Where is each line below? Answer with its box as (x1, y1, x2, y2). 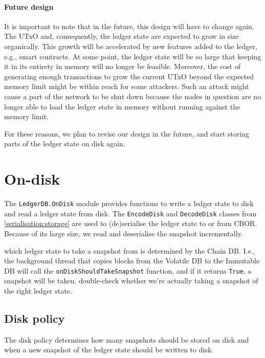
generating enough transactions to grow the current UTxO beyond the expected (4, 71, 254, 81)
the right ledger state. (4, 285, 72, 296)
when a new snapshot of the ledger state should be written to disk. (4, 344, 214, 355)
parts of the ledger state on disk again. (4, 138, 125, 149)
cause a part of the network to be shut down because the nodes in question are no (4, 91, 261, 101)
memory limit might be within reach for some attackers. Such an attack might (4, 81, 249, 92)
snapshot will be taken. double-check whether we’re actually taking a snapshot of (4, 275, 258, 286)
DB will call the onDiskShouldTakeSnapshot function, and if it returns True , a (4, 265, 252, 276)
